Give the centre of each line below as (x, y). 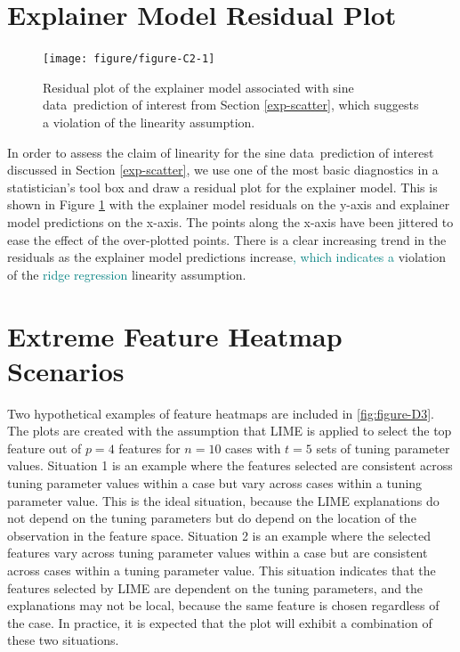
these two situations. (63, 640)
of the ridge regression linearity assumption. (127, 274)
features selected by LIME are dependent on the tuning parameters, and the (215, 587)
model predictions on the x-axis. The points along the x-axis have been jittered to (230, 221)
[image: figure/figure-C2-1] (129, 59)
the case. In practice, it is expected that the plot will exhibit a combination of (220, 622)
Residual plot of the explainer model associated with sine (198, 87)
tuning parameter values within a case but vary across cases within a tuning (215, 483)
